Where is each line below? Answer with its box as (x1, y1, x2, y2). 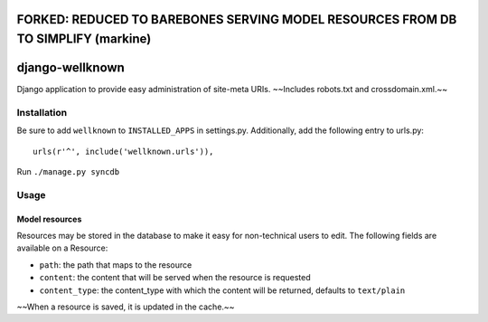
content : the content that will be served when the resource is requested (39, 272, 311, 283)
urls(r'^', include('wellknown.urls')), (33, 146, 214, 156)
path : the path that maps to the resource (39, 259, 192, 270)
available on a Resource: (16, 242, 108, 253)
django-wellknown (16, 60, 126, 76)
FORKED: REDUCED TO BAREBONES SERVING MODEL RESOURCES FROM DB (16, 12, 457, 27)
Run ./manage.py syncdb (16, 166, 120, 177)
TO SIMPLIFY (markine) (16, 32, 152, 47)
